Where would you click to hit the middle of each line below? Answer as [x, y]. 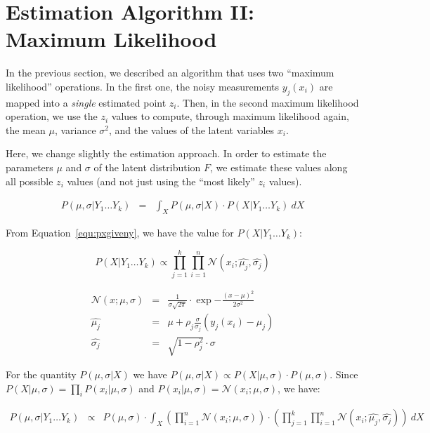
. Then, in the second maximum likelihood [268, 102]
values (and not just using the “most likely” [161, 181]
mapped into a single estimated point [86, 102]
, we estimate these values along [279, 167]
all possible [30, 181]
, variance [75, 129]
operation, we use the [52, 116]
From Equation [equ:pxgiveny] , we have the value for [120, 233]
